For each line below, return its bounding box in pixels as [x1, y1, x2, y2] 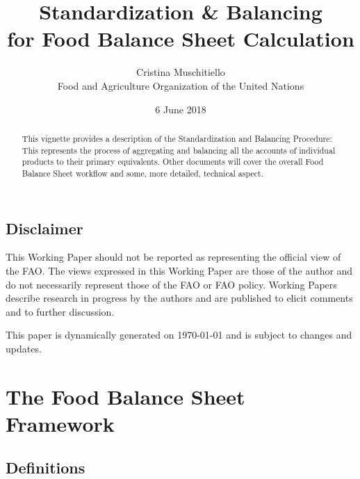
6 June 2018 [155, 102, 206, 116]
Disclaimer [6, 217, 83, 238]
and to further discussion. [6, 304, 115, 318]
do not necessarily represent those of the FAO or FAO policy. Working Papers [6, 277, 337, 291]
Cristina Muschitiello [136, 65, 225, 79]
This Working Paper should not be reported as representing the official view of [6, 250, 341, 264]
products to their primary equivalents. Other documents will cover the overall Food [22, 156, 324, 168]
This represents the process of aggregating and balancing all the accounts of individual [22, 144, 336, 156]
